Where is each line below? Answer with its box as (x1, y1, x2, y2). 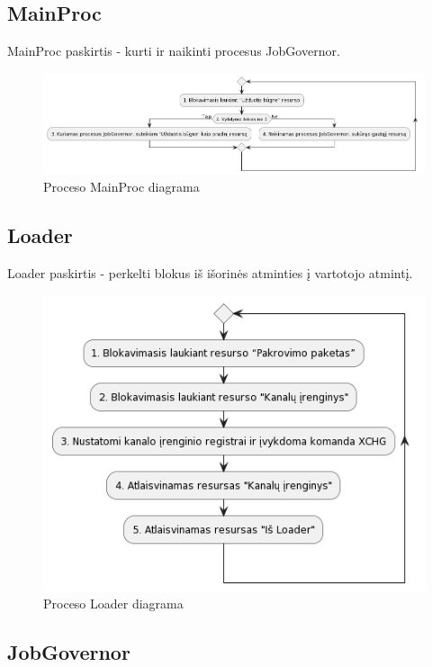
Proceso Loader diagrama (43, 594, 184, 613)
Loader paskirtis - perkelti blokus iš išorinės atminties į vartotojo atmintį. (7, 263, 413, 282)
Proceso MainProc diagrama (43, 177, 200, 196)
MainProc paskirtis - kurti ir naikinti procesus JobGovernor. (7, 41, 340, 60)
